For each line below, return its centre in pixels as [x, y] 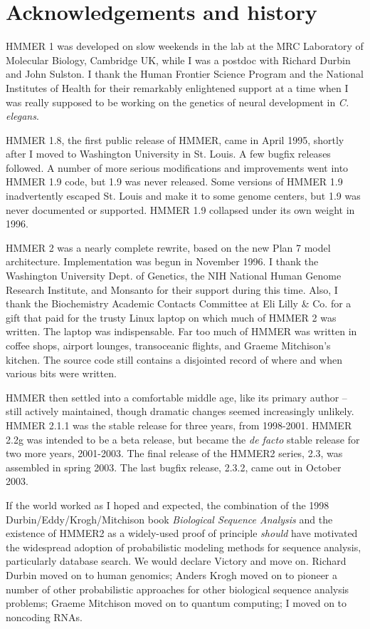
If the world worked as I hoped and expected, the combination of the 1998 [168, 505]
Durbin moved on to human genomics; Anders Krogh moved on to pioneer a [172, 574]
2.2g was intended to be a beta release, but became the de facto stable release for [183, 439]
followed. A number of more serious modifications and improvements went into [177, 167]
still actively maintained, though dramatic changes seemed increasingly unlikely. [180, 411]
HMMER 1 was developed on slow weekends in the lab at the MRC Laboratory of [185, 46]
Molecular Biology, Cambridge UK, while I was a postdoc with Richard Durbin [178, 60]
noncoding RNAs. [44, 617]
